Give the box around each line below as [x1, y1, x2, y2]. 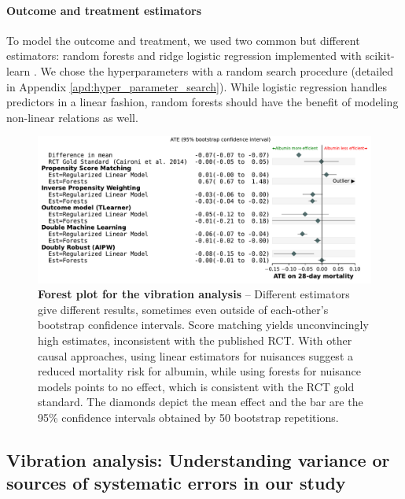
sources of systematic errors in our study [6, 471, 346, 495]
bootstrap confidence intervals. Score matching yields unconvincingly [38, 316, 369, 333]
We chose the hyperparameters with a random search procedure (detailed [40, 62, 394, 79]
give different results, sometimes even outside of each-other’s [38, 301, 329, 317]
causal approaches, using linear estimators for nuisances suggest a [38, 347, 353, 364]
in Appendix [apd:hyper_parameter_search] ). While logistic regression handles [6, 78, 388, 94]
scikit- [365, 47, 395, 64]
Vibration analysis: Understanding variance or [6, 448, 390, 472]
